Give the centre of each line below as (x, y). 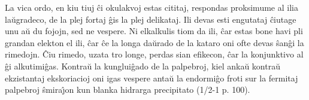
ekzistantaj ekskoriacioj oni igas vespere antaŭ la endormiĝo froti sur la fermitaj (152, 78)
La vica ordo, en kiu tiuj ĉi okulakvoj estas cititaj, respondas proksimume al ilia (152, 7)
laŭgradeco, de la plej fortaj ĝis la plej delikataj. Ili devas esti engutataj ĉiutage (151, 19)
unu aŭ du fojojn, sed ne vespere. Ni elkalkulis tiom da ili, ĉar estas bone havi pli (154, 31)
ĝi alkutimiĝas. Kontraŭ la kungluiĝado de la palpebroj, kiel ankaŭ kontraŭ (143, 66)
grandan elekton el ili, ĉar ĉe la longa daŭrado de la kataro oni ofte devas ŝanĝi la (154, 42)
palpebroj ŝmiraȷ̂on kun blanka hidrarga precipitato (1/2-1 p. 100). (128, 90)
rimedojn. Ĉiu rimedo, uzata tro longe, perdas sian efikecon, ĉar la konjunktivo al (154, 54)
